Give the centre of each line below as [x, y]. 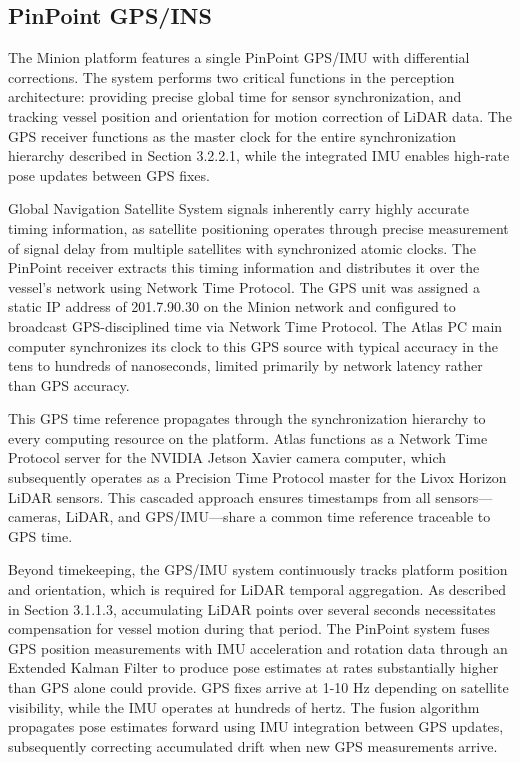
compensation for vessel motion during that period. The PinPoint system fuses [249, 628]
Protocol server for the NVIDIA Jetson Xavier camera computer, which [227, 457]
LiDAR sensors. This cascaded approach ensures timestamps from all [219, 496]
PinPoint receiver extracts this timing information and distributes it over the [244, 267]
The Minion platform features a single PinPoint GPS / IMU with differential [239, 57]
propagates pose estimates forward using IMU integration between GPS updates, [256, 726]
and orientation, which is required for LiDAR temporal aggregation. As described [257, 589]
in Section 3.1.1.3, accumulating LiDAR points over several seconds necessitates [252, 608]
